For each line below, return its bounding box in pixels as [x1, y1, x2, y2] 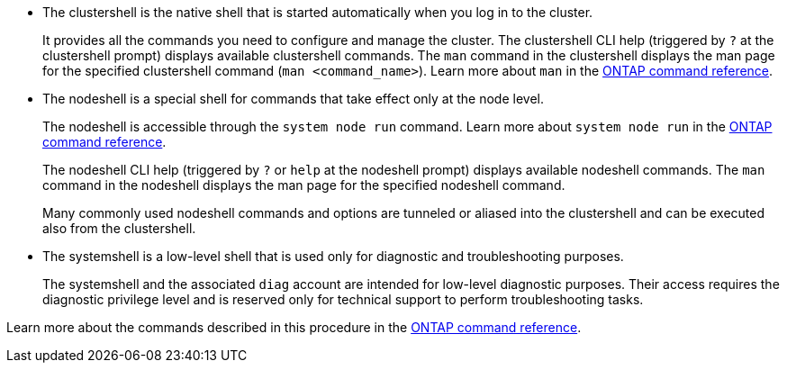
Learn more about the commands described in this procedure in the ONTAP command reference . [6, 320, 582, 335]
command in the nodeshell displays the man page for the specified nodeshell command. [42, 177, 565, 193]
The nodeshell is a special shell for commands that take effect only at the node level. [42, 91, 544, 106]
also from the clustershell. [42, 221, 196, 236]
